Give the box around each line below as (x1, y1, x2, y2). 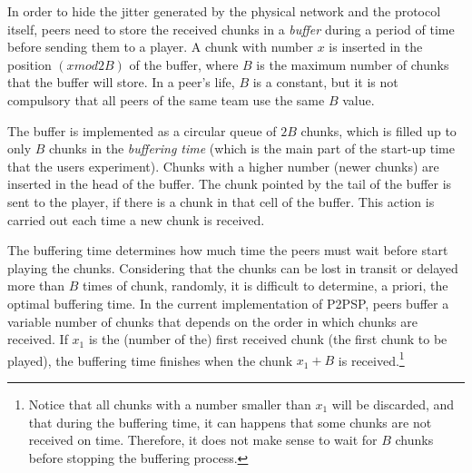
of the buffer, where (129, 54, 239, 74)
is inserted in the (329, 37, 423, 56)
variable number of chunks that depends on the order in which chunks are (7, 311, 418, 330)
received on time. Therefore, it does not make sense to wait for (28, 430, 378, 449)
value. (342, 90, 375, 109)
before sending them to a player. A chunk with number (7, 37, 313, 56)
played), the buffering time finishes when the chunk (7, 350, 293, 370)
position (7, 54, 52, 74)
